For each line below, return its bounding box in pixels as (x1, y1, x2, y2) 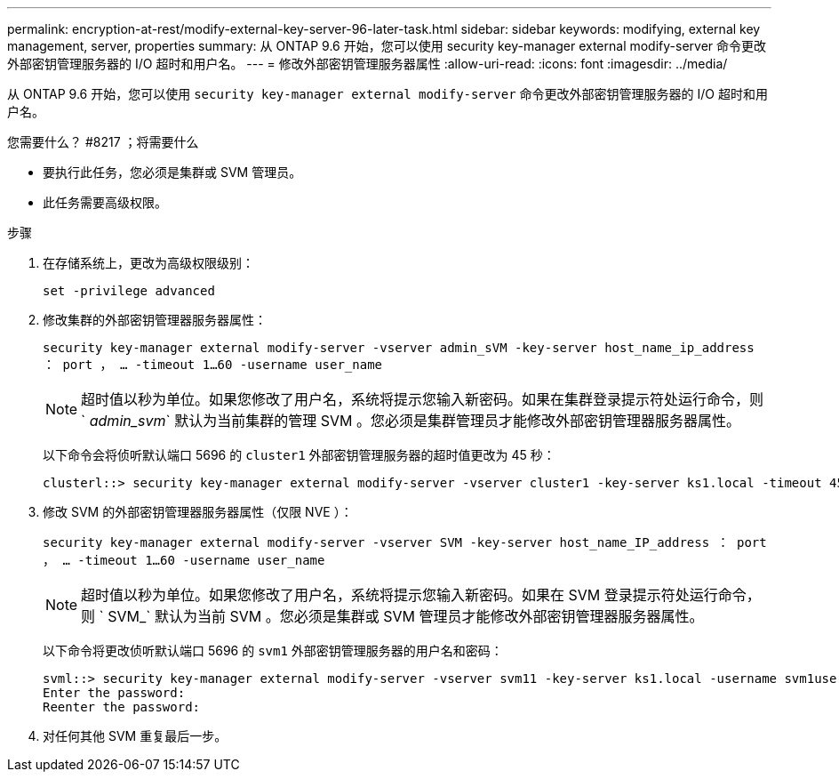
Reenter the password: (43, 700, 201, 714)
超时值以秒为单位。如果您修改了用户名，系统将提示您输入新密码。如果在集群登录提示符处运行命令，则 (81, 390, 764, 408)
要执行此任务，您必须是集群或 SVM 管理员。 (43, 165, 302, 180)
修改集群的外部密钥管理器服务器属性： (43, 312, 267, 327)
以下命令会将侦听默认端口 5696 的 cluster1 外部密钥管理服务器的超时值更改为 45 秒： (43, 447, 555, 462)
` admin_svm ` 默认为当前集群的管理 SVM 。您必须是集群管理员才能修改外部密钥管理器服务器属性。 (81, 412, 740, 430)
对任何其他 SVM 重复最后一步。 (43, 728, 228, 743)
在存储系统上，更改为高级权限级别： (43, 255, 254, 270)
